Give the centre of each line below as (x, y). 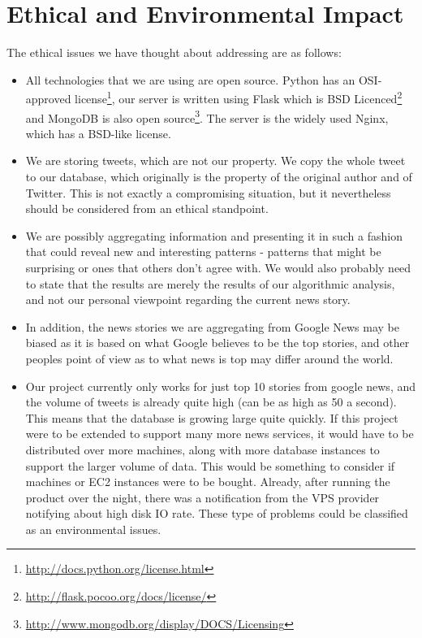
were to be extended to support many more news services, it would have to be (220, 434)
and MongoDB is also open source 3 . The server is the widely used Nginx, (207, 116)
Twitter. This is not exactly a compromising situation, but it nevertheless (208, 192)
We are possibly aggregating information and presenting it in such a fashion (214, 235)
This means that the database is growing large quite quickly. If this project (212, 417)
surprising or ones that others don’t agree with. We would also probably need (218, 267)
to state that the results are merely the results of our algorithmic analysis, (210, 283)
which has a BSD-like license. (98, 133)
